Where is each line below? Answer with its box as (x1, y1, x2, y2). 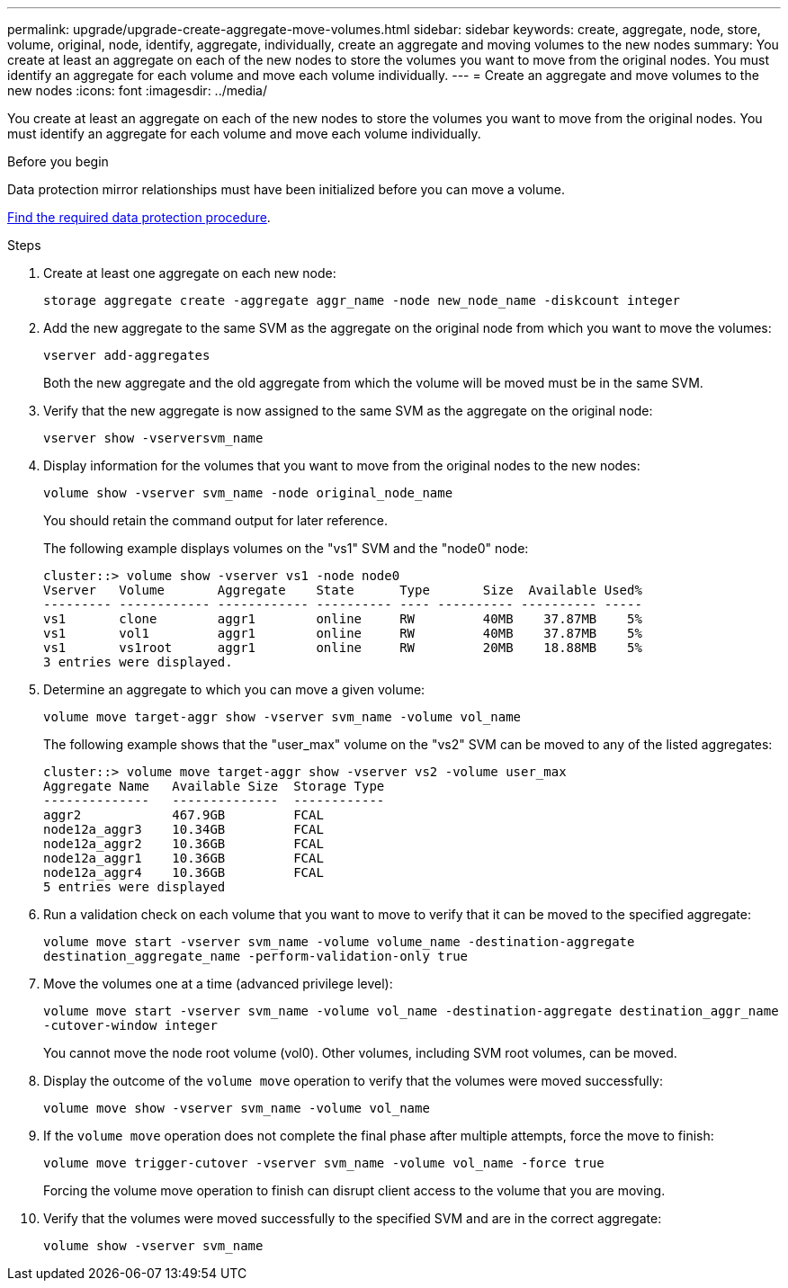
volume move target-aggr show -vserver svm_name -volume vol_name (43, 710, 522, 724)
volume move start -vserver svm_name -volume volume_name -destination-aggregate (43, 935, 635, 949)
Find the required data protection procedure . (7, 210, 271, 225)
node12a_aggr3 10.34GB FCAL (43, 822, 324, 836)
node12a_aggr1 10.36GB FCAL (43, 851, 324, 865)
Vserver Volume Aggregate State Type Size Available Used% (43, 583, 642, 597)
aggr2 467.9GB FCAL (43, 808, 324, 822)
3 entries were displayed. (43, 655, 233, 669)
